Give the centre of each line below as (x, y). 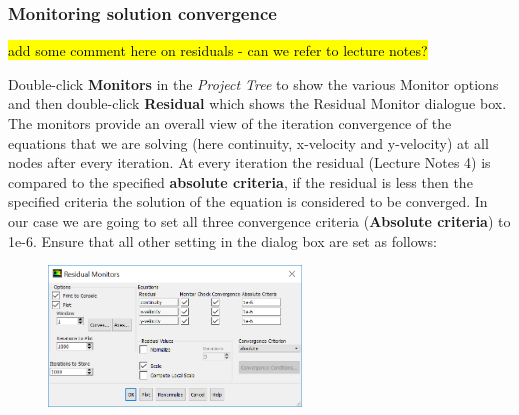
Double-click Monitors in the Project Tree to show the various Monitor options (253, 83)
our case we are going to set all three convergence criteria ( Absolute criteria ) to (259, 220)
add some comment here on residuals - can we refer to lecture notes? (218, 50)
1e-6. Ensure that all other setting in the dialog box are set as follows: (222, 240)
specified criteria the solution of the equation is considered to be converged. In (248, 201)
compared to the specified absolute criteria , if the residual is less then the (240, 181)
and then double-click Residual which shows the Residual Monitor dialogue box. (257, 103)
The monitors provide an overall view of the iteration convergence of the (230, 123)
